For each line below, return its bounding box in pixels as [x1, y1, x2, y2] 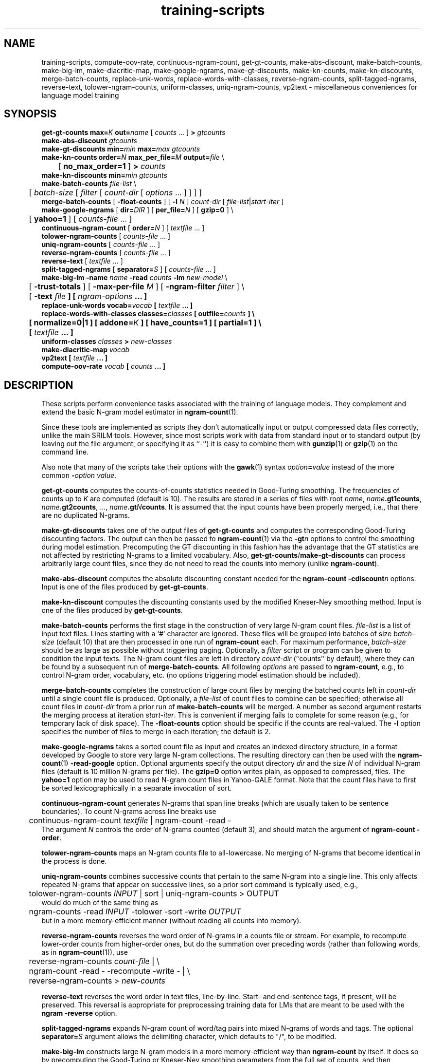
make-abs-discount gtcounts [41, 136, 137, 145]
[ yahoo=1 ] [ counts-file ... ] [29, 214, 132, 224]
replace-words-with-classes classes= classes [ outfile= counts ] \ [41, 309, 255, 318]
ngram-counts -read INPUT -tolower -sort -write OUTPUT [29, 907, 241, 917]
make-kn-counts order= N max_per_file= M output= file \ [41, 153, 224, 162]
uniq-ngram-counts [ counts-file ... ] [41, 240, 160, 249]
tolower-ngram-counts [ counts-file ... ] [41, 232, 171, 241]
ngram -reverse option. [41, 1009, 117, 1018]
